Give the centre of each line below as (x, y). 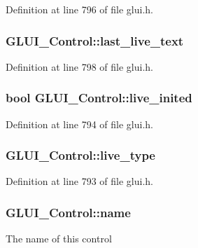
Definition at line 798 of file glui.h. (80, 66)
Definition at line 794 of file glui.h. (80, 124)
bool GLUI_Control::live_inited (99, 98)
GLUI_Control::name (68, 212)
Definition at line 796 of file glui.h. (80, 9)
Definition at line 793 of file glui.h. (80, 181)
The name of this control (59, 239)
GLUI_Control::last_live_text (95, 40)
